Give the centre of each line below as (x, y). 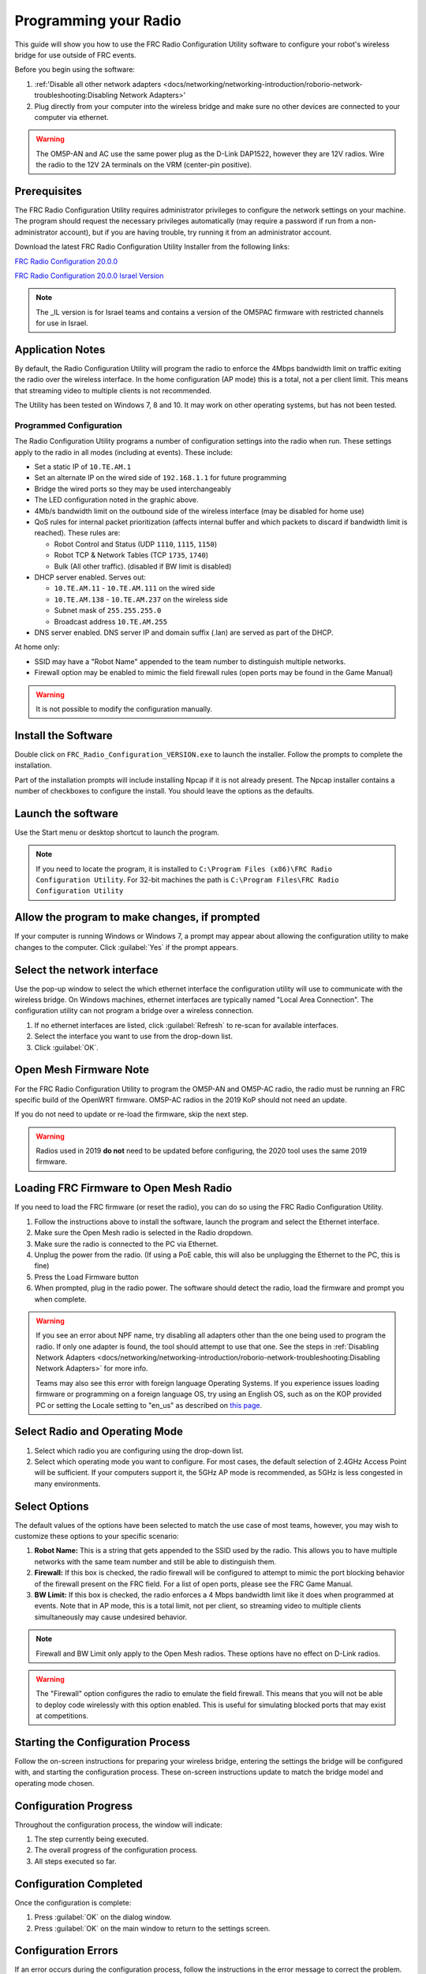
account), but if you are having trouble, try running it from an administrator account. (196, 232)
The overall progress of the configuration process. (116, 1850)
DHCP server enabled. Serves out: (90, 577)
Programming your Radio (98, 21)
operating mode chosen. (54, 1783)
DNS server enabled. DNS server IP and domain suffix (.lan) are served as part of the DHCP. (184, 632)
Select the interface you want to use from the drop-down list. (133, 1036)
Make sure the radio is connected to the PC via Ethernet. (126, 1244)
